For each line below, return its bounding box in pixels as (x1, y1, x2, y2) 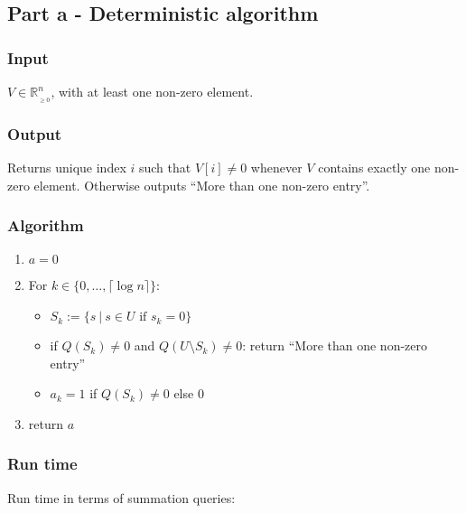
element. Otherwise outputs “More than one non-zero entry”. (33, 175, 370, 194)
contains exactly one (318, 158, 431, 177)
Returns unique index (7, 158, 126, 177)
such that (138, 158, 191, 177)
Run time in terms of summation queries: (7, 488, 236, 507)
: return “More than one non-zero (242, 336, 428, 355)
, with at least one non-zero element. (51, 82, 254, 100)
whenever (250, 158, 303, 177)
